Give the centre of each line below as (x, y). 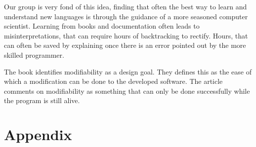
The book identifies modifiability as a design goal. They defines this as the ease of (128, 71)
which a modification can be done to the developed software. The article (113, 81)
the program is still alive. (42, 100)
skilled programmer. (34, 55)
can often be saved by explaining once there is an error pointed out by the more (125, 45)
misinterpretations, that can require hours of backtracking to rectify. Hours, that (126, 35)
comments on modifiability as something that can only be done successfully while (127, 91)
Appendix (38, 134)
